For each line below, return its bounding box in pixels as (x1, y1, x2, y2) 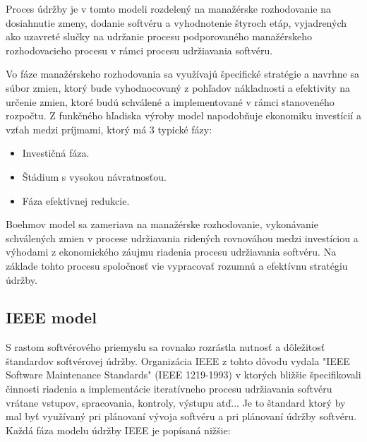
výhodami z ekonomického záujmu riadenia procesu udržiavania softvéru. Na (6, 244, 337, 259)
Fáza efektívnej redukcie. (22, 193, 130, 208)
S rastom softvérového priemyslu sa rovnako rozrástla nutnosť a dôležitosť (6, 340, 325, 354)
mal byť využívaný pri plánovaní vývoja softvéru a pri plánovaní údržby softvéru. (6, 409, 357, 424)
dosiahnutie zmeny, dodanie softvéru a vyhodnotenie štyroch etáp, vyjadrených (6, 15, 347, 30)
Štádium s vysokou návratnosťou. (22, 169, 167, 184)
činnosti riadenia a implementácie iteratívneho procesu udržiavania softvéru (6, 381, 332, 396)
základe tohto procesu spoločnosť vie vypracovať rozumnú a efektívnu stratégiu (6, 258, 348, 273)
